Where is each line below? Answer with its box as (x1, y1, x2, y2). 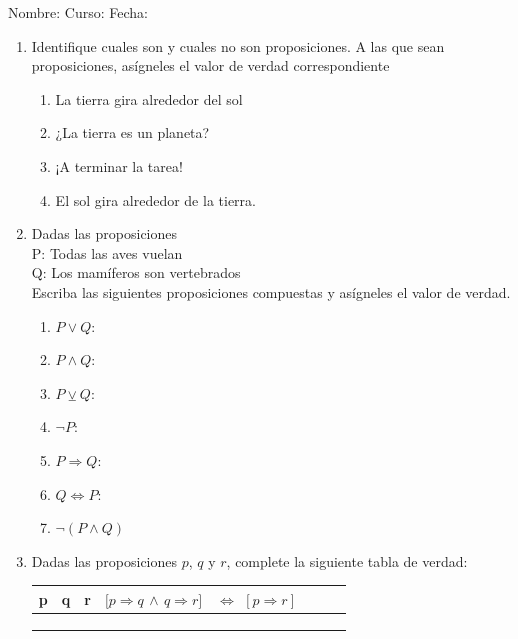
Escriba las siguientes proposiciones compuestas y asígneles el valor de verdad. (31, 281, 511, 302)
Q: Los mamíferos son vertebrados (31, 262, 241, 283)
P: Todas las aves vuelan (31, 242, 183, 263)
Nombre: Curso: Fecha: (8, 2, 148, 22)
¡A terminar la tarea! (55, 155, 183, 176)
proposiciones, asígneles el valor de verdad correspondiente (31, 55, 390, 76)
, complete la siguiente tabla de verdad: (226, 550, 468, 571)
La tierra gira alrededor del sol (55, 88, 243, 109)
